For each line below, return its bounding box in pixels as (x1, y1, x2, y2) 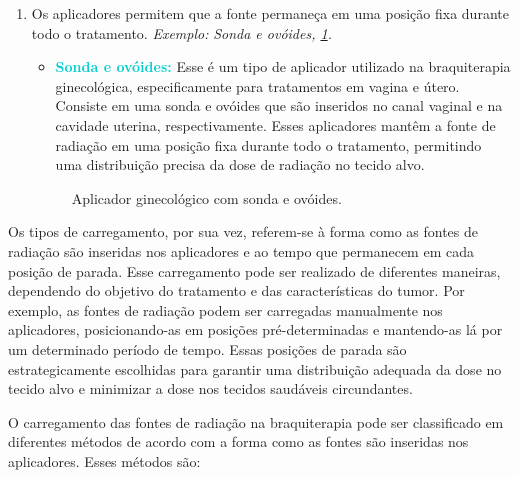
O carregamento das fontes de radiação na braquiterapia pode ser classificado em (8, 411, 504, 432)
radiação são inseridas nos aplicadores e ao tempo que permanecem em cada (8, 240, 474, 261)
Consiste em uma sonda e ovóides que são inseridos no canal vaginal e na (55, 95, 503, 116)
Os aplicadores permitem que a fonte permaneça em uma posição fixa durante (31, 3, 509, 23)
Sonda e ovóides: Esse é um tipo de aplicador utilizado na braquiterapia (55, 56, 511, 77)
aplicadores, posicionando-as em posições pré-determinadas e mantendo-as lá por (8, 319, 503, 340)
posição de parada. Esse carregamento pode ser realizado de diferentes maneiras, (8, 260, 501, 281)
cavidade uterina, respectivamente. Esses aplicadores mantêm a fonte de (55, 114, 496, 135)
